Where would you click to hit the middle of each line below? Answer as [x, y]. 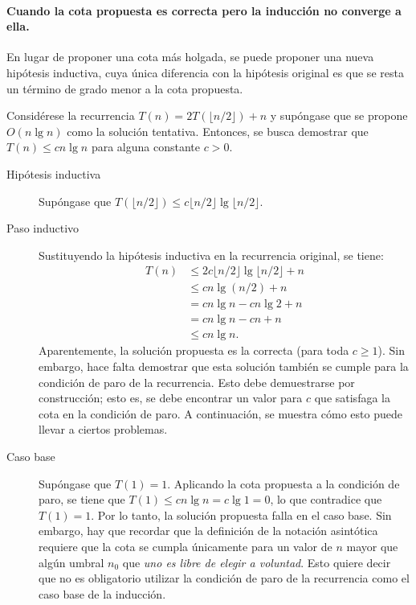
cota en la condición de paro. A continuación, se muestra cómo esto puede [220, 413]
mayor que [372, 547]
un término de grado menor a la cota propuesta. [125, 88]
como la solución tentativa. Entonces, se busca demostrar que [218, 131]
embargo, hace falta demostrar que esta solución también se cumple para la [224, 366]
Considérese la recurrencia [71, 115]
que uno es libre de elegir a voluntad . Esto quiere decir [257, 562]
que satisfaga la [352, 398]
